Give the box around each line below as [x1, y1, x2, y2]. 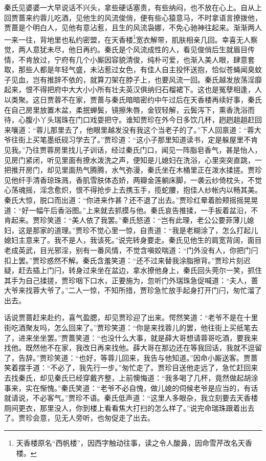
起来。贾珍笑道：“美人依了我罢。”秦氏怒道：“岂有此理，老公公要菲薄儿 [11, 215, 247, 225]
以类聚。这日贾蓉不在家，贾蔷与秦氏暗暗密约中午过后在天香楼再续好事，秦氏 [4, 94, 262, 104]
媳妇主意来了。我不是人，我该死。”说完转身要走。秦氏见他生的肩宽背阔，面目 [4, 235, 262, 245]
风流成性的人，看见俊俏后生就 [132, 44, 233, 55]
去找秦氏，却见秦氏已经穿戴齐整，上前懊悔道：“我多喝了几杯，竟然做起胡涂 [4, 372, 258, 383]
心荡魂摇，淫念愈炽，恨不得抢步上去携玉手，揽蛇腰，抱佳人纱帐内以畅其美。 [4, 184, 262, 195]
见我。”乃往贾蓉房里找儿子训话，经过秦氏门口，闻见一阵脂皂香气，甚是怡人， [4, 144, 262, 155]
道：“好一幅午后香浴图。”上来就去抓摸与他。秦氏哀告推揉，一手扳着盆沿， [4, 204, 251, 215]
